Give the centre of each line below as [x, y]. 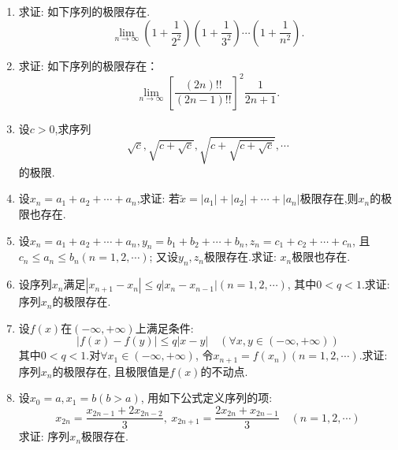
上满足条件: [164, 327]
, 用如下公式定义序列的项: [206, 398]
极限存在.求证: [240, 257]
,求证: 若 [158, 198]
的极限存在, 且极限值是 [111, 371]
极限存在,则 [329, 198]
